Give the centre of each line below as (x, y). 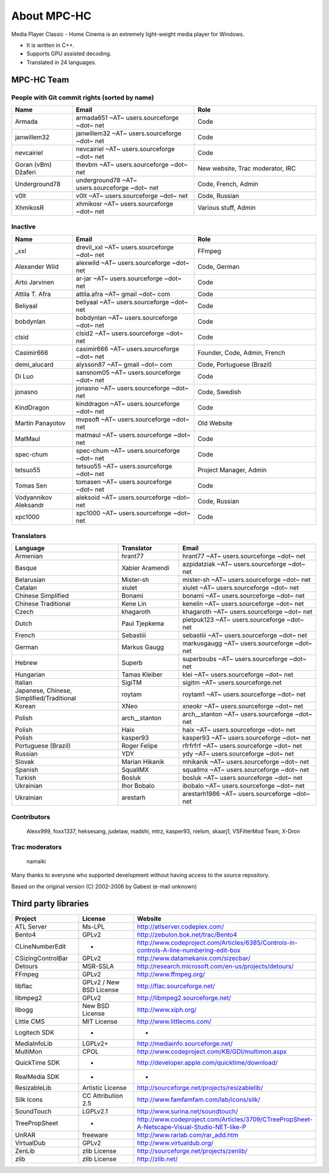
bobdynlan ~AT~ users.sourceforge (127, 317)
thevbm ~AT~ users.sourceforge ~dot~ (132, 165)
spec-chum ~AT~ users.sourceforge (128, 450)
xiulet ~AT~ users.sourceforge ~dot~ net (241, 588)
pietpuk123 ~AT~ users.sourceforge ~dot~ (243, 620)
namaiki (36, 861)
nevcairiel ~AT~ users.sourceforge (125, 149)
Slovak (25, 762)
